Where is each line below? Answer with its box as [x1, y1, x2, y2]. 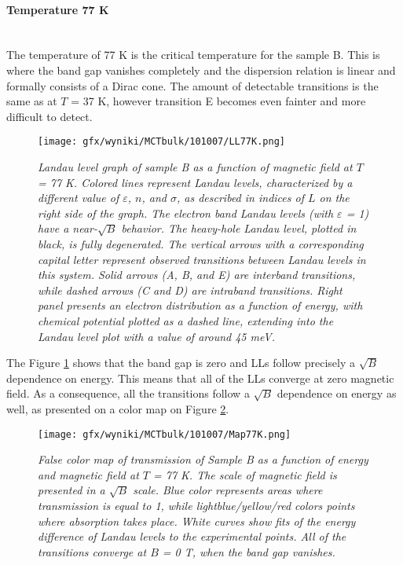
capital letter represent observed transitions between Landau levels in [38, 251, 366, 267]
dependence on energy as [277, 385, 397, 402]
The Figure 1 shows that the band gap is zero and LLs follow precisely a [6, 354, 356, 371]
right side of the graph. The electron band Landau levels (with [38, 204, 334, 221]
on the [319, 189, 350, 206]
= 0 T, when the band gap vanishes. [162, 543, 335, 559]
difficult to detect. [6, 108, 93, 124]
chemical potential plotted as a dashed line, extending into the [38, 312, 334, 328]
